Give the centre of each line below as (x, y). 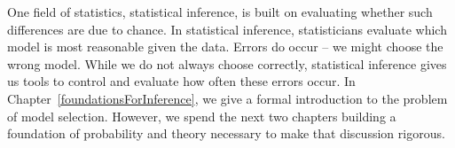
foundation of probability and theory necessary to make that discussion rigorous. (226, 133)
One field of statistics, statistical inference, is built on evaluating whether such (220, 12)
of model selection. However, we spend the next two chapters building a (202, 116)
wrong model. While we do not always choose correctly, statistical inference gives (227, 63)
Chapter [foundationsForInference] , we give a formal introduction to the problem (227, 98)
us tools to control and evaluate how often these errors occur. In (181, 81)
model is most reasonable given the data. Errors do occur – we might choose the (225, 47)
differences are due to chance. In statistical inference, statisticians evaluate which (227, 29)
